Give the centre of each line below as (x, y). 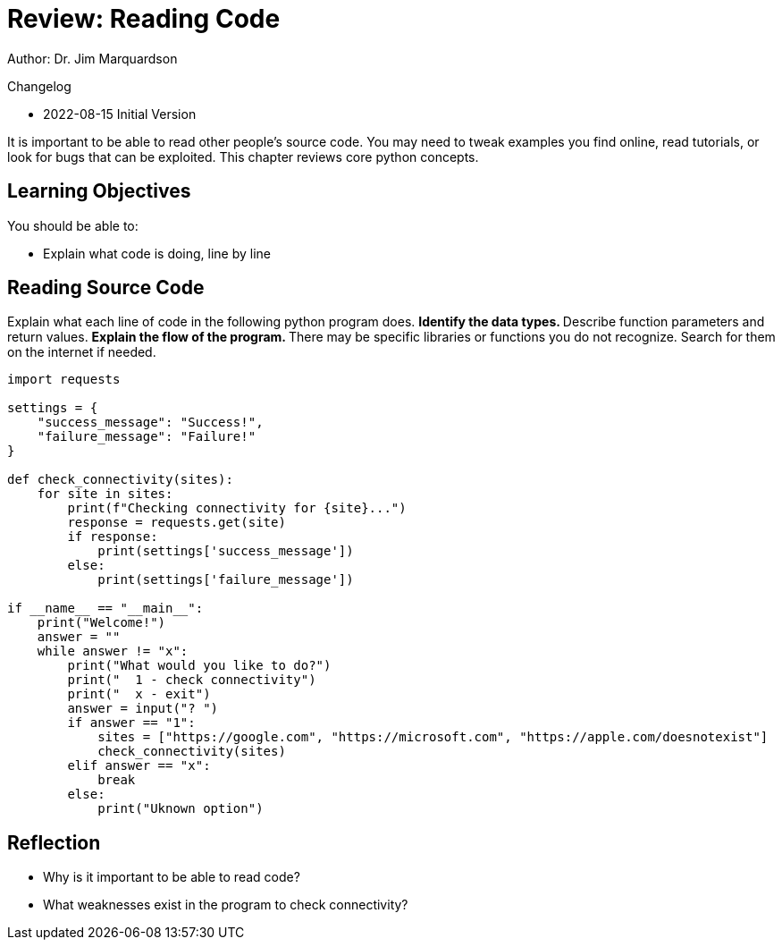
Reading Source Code (106, 288)
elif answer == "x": (139, 766)
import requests (64, 380)
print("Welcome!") (101, 623)
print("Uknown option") (181, 809)
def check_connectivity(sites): (120, 480)
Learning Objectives (99, 191)
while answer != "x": (113, 651)
